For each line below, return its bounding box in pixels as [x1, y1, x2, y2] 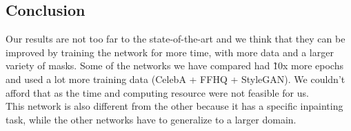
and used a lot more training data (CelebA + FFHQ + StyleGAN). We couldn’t [6, 71, 345, 86]
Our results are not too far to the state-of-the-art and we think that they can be [6, 32, 345, 46]
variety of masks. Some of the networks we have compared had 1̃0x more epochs [6, 58, 343, 73]
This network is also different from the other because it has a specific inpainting [6, 99, 343, 113]
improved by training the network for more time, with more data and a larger [6, 45, 334, 59]
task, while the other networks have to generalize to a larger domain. [6, 112, 297, 126]
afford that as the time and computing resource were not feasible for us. [6, 85, 309, 99]
